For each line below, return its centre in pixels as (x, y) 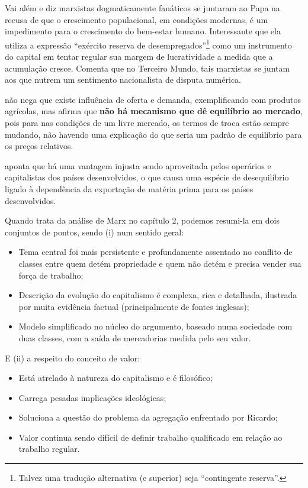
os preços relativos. (39, 146)
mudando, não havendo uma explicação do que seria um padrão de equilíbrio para (153, 134)
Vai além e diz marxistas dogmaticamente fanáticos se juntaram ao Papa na (142, 8)
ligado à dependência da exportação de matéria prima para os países (129, 188)
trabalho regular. (49, 449)
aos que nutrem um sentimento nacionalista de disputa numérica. (123, 80)
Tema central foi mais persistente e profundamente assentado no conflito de (155, 252)
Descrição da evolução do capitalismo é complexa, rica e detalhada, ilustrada (158, 295)
